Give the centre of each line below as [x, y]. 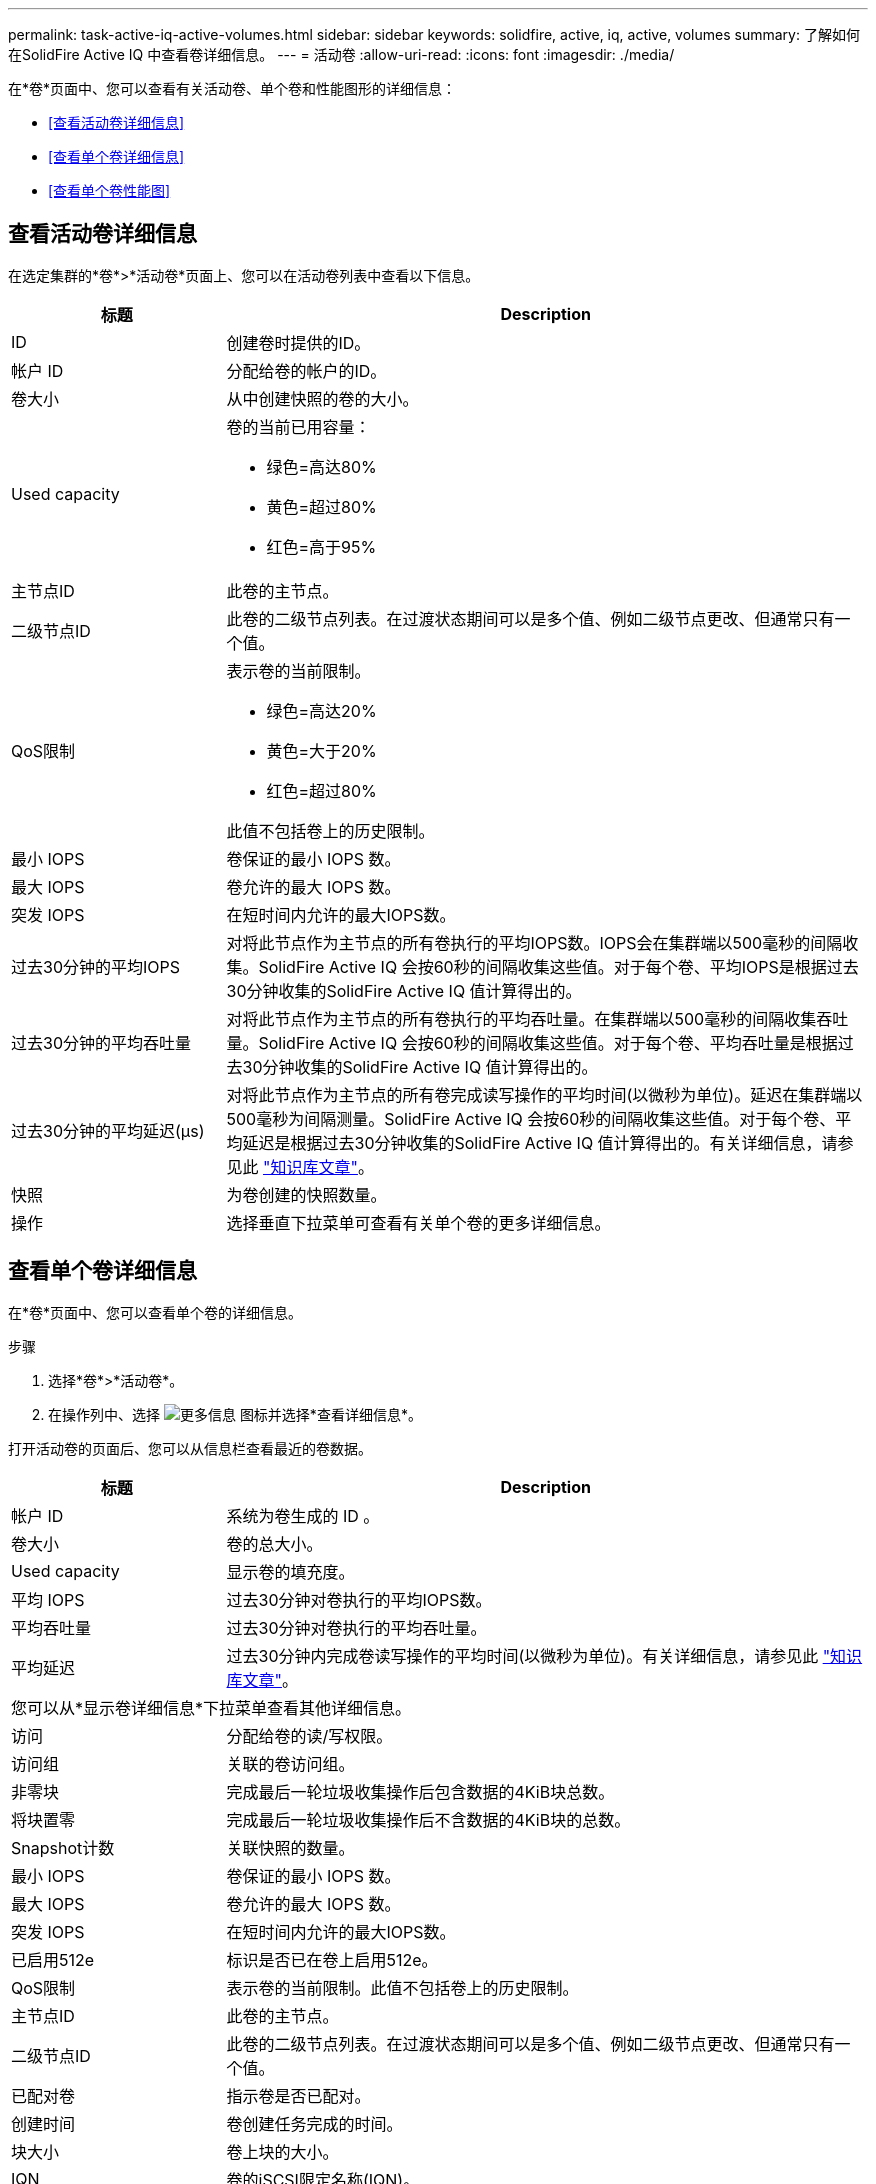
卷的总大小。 [274, 1543]
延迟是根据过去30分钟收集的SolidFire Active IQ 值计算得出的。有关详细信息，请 [540, 1142]
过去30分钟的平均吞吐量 [101, 1042]
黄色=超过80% [321, 506]
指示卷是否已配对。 [298, 2095]
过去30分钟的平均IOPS [95, 966]
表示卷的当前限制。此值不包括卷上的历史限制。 [402, 1987]
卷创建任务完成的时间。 [314, 2123]
